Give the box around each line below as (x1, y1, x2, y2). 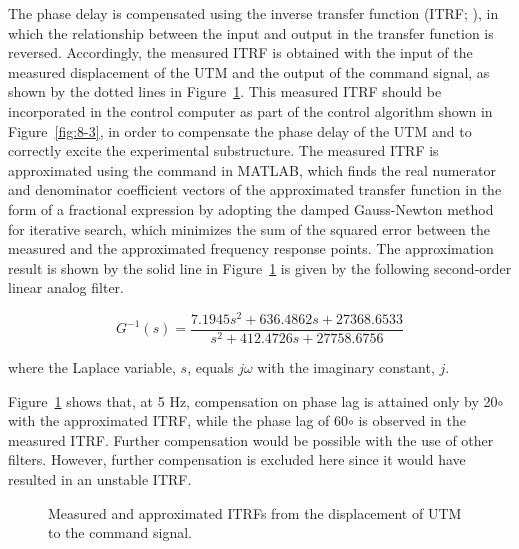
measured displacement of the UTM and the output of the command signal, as (8, 61, 490, 82)
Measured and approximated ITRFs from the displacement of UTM (48, 502, 462, 523)
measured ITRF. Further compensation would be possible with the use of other (8, 429, 494, 450)
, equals (187, 357, 234, 378)
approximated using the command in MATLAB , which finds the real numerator (8, 159, 497, 180)
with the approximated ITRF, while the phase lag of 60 (8, 410, 349, 431)
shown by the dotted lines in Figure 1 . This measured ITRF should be (8, 81, 442, 102)
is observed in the (358, 410, 466, 431)
